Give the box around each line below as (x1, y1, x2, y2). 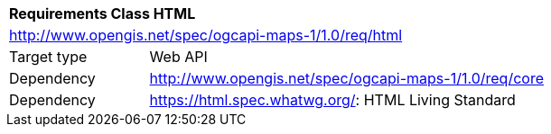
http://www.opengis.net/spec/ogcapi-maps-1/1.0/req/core (149, 69, 544, 87)
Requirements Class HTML (9, 4, 196, 22)
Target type (9, 48, 88, 66)
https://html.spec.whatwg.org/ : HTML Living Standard (149, 91, 516, 109)
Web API (149, 48, 208, 66)
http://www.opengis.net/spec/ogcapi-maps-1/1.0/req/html (9, 26, 403, 44)
